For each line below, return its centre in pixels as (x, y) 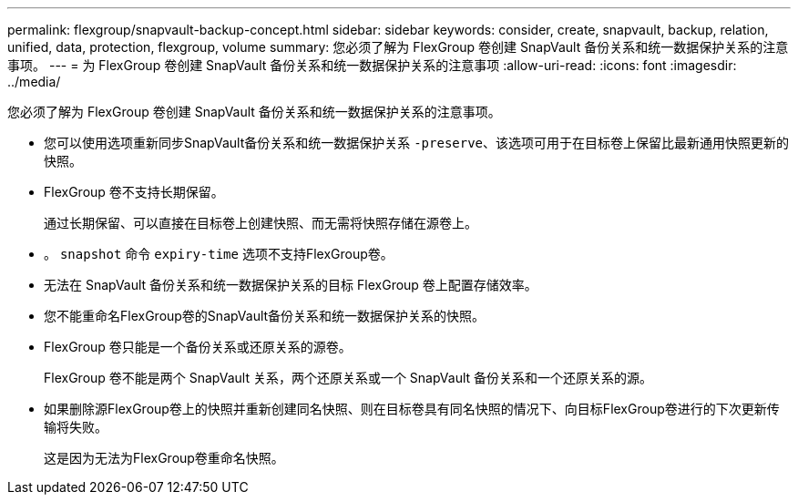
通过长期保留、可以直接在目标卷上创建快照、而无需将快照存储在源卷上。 (261, 223)
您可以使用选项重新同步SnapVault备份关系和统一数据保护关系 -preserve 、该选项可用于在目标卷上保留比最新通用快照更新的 (417, 143)
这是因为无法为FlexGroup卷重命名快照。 (164, 458)
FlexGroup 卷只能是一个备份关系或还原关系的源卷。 (198, 347)
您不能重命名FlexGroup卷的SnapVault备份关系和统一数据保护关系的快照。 (265, 316)
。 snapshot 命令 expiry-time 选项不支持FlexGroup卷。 (219, 254)
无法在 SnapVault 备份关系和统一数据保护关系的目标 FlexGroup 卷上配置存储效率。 (291, 285)
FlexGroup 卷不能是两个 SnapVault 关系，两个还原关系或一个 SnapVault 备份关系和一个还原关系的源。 (348, 378)
